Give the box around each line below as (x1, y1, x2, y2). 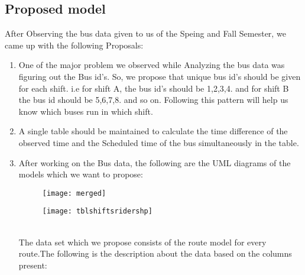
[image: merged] (42, 189, 106, 198)
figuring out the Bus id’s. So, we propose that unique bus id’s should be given (18, 70, 301, 82)
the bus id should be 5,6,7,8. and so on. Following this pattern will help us (18, 93, 288, 106)
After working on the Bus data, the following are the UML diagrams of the (18, 156, 291, 169)
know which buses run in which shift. (18, 105, 153, 117)
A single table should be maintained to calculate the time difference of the (18, 125, 288, 137)
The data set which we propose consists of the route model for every (18, 235, 267, 248)
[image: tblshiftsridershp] (42, 207, 152, 216)
